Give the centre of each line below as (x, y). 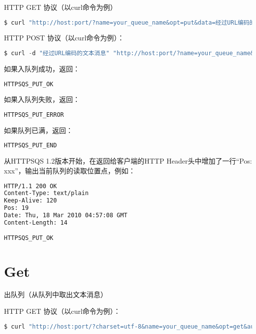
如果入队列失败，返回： (42, 99)
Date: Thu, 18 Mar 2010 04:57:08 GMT (66, 216)
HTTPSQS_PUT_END (31, 146)
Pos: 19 (16, 208)
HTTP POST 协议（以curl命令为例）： (64, 38)
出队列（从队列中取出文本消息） (56, 294)
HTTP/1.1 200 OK (31, 186)
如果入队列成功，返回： (42, 68)
